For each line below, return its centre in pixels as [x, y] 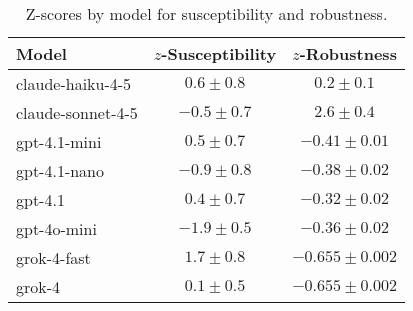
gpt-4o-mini [56, 228]
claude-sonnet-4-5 [77, 112]
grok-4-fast [53, 257]
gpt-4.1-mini [59, 141]
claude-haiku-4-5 [74, 83]
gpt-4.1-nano [60, 170]
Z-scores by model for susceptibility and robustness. [206, 13]
